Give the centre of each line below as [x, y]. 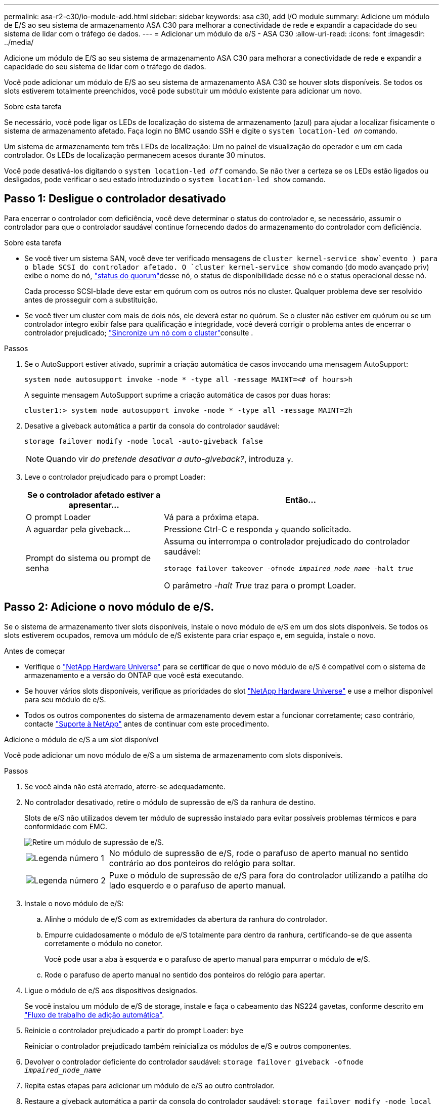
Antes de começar [35, 651]
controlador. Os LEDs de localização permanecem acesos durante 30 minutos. [135, 155]
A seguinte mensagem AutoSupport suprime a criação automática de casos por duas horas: [178, 395]
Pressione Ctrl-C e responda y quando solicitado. [258, 529]
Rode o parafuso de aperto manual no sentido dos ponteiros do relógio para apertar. [185, 974]
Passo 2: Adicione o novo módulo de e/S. [109, 607]
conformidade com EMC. [66, 826]
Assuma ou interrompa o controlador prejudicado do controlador [287, 541]
